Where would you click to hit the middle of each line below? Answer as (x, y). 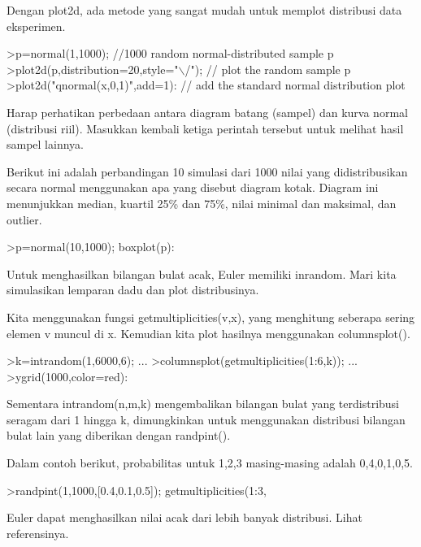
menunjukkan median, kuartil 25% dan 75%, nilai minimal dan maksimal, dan (202, 203)
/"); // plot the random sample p (268, 69)
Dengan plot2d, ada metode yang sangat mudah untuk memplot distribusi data (204, 10)
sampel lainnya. (45, 144)
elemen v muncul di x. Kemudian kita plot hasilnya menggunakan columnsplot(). (208, 333)
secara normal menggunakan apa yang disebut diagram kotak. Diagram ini (193, 187)
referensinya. (38, 533)
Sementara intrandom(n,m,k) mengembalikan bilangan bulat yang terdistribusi (203, 404)
